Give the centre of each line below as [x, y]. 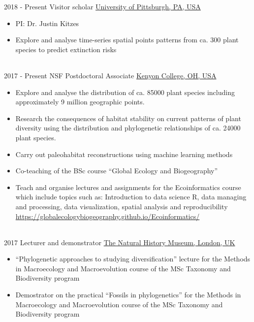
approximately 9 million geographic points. [80, 102]
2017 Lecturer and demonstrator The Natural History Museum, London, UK [120, 242]
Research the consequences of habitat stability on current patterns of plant [128, 118]
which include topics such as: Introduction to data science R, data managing [131, 197]
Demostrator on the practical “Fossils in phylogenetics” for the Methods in [128, 295]
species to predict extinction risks [66, 49]
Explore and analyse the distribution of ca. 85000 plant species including [125, 92]
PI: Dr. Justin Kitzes [47, 23]
